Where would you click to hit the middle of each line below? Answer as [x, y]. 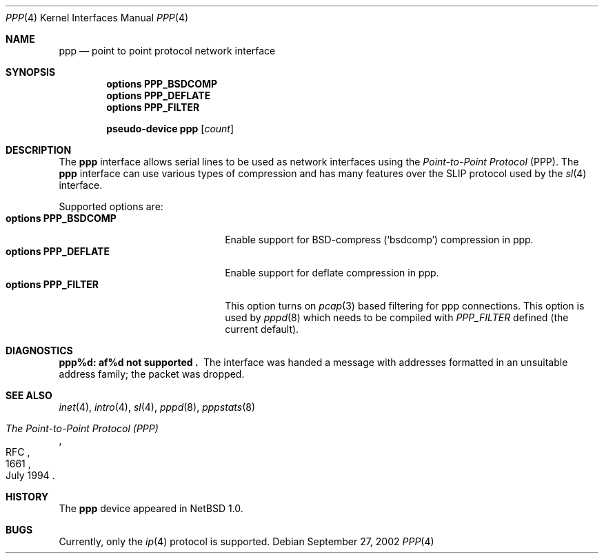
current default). [262, 329]
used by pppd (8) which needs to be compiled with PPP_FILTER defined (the [397, 317]
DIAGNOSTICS [39, 350]
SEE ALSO [29, 395]
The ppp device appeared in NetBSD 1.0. [151, 508]
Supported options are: [111, 206]
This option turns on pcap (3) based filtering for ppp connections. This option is [405, 306]
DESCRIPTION [39, 150]
